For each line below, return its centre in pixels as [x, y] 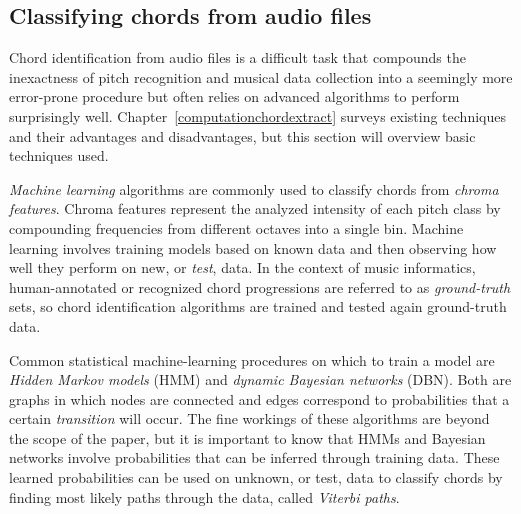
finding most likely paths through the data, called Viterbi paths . [204, 496]
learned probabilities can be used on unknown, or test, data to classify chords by [256, 477]
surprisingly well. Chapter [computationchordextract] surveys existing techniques [257, 115]
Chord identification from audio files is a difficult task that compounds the [237, 57]
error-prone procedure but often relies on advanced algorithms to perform [234, 96]
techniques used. [59, 155]
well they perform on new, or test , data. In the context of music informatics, [242, 267]
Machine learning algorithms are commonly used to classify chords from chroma [254, 188]
